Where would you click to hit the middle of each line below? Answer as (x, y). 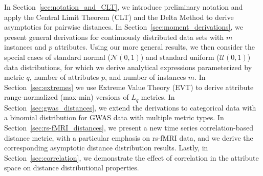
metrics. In (158, 97)
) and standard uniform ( (180, 57)
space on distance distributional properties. (72, 168)
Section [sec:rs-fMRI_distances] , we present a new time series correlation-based (129, 127)
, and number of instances (146, 77)
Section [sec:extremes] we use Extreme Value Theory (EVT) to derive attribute (129, 87)
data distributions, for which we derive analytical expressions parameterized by (128, 67)
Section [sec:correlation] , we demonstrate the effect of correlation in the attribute (131, 157)
